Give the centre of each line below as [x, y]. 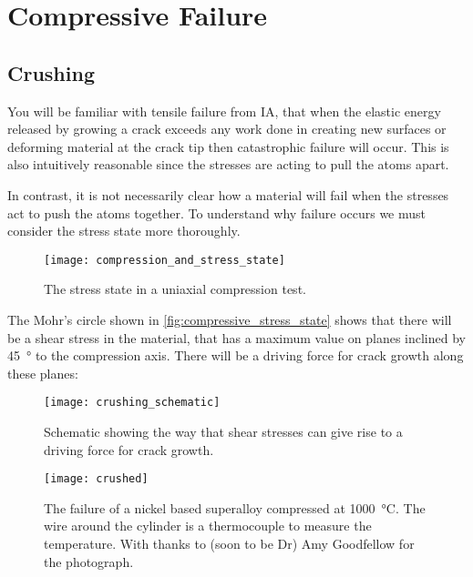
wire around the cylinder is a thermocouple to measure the [208, 526]
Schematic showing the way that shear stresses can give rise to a [223, 432]
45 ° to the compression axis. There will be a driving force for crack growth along [236, 355]
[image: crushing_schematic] [132, 403]
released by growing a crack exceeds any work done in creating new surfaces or [227, 129]
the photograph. [89, 561]
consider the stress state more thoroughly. [124, 231]
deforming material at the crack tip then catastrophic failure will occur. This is [228, 146]
